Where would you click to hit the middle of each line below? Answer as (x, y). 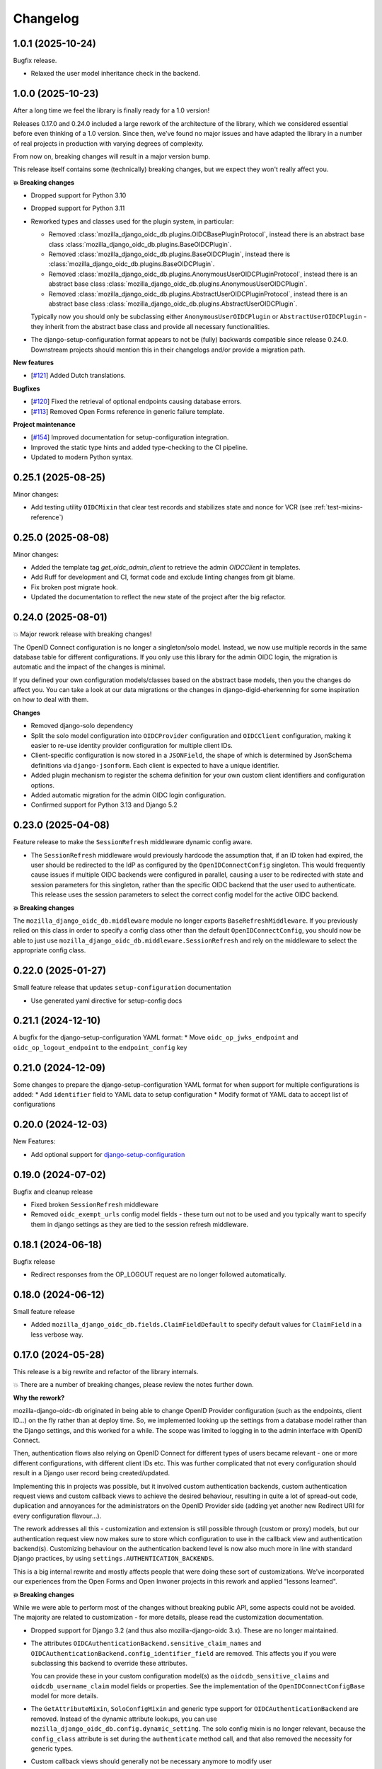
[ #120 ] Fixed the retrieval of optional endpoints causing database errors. (136, 402)
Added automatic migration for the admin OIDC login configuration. (128, 795)
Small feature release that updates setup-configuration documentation (122, 988)
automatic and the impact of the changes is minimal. (89, 667)
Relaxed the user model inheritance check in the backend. (116, 74)
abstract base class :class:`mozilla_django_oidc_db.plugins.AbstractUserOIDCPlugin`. (173, 304)
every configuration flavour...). (57, 1516)
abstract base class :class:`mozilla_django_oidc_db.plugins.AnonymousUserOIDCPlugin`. (178, 284)
